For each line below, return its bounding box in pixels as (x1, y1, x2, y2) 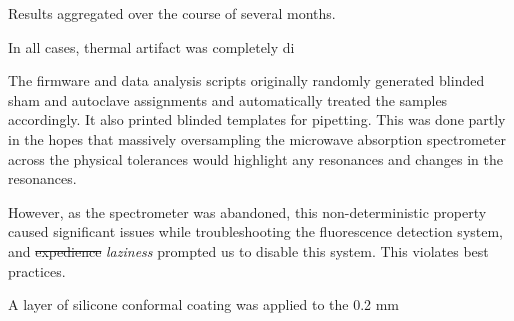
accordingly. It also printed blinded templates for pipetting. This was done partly (8, 109, 506, 130)
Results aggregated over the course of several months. (8, 3, 336, 23)
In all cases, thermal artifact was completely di (8, 36, 295, 57)
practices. (8, 260, 66, 281)
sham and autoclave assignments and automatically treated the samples (8, 89, 448, 110)
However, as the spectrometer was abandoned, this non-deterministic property (8, 201, 487, 222)
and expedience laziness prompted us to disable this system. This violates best (8, 240, 489, 261)
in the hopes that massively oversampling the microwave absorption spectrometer (8, 128, 507, 149)
